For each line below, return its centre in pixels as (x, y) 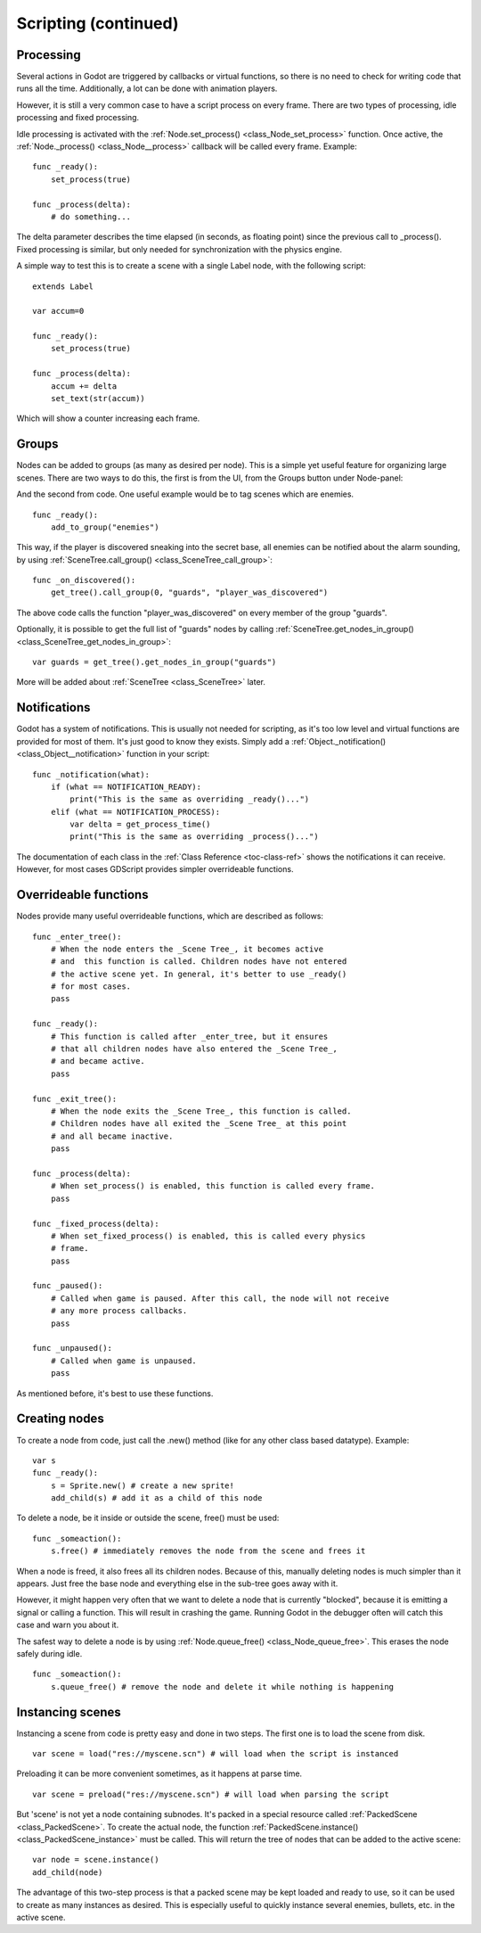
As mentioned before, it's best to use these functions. (115, 1393)
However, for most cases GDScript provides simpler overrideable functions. (155, 869)
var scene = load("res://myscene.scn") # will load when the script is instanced (216, 1754)
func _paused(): (68, 1286)
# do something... (91, 217)
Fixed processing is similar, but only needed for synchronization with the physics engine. (179, 249)
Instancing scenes (69, 1712)
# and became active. (98, 1061)
